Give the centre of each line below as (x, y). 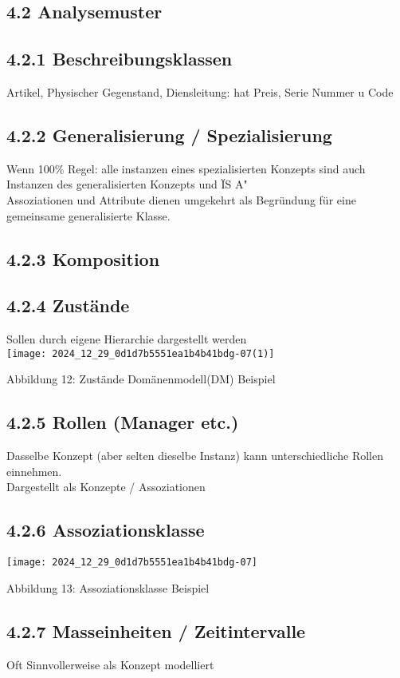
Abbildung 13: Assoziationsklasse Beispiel (108, 587)
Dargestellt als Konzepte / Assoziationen (106, 487)
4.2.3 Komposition (83, 258)
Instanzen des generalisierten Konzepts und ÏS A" (127, 184)
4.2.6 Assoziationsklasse (106, 530)
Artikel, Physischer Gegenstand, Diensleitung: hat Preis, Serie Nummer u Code (200, 91)
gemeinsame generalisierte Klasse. (88, 215)
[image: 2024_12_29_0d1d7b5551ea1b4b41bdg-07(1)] (141, 353)
